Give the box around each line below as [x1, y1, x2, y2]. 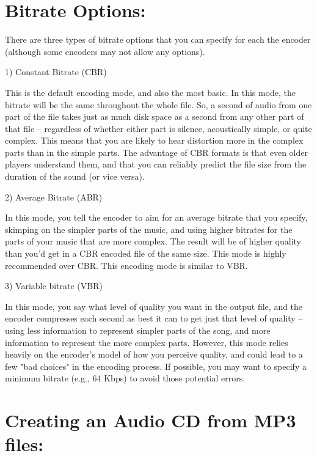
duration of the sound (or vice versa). [5, 170, 145, 183]
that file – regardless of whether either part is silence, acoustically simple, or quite [5, 122, 312, 134]
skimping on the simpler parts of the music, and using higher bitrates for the [5, 222, 293, 235]
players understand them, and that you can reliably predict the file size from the [5, 158, 307, 171]
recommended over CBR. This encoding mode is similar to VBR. [5, 259, 248, 271]
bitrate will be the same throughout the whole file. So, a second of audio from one [5, 98, 312, 111]
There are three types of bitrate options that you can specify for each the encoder [5, 33, 311, 46]
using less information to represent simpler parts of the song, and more [5, 324, 271, 336]
